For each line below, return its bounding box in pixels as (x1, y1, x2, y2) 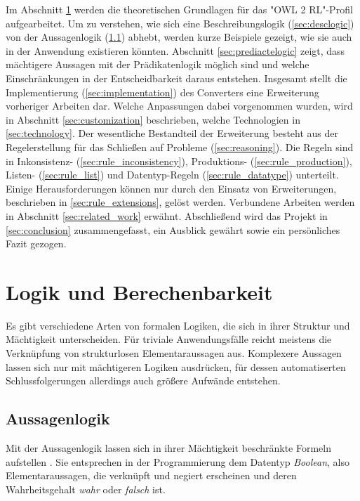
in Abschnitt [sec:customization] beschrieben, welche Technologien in (6, 112, 300, 126)
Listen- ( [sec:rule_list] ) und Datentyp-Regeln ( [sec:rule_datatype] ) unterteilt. (6, 167, 339, 182)
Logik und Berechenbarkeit (6, 277, 273, 306)
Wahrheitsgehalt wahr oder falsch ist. (6, 481, 166, 496)
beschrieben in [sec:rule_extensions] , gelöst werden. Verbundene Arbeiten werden (6, 195, 355, 209)
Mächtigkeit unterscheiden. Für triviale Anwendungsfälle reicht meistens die (6, 332, 332, 346)
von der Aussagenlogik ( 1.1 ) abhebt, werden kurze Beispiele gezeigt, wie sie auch (6, 30, 352, 44)
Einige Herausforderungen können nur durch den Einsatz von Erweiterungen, (6, 181, 337, 195)
